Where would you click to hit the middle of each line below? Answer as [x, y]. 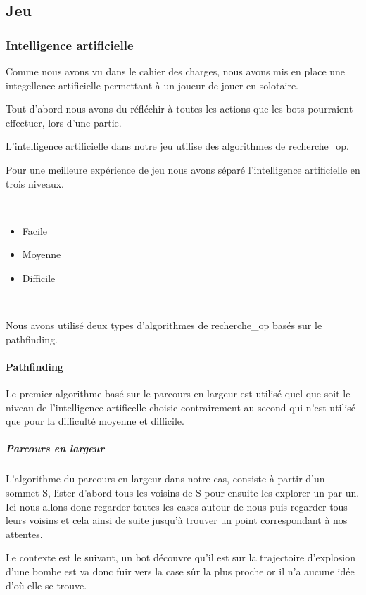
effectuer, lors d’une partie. [64, 122]
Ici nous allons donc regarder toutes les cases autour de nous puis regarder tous [177, 506]
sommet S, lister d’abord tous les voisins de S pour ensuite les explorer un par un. [183, 493]
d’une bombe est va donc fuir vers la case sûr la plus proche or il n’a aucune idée [180, 571]
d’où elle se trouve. [46, 585]
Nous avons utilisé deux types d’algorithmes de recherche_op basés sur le [164, 325]
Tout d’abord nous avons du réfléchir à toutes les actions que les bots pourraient [179, 109]
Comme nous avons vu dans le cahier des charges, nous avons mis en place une [176, 71]
